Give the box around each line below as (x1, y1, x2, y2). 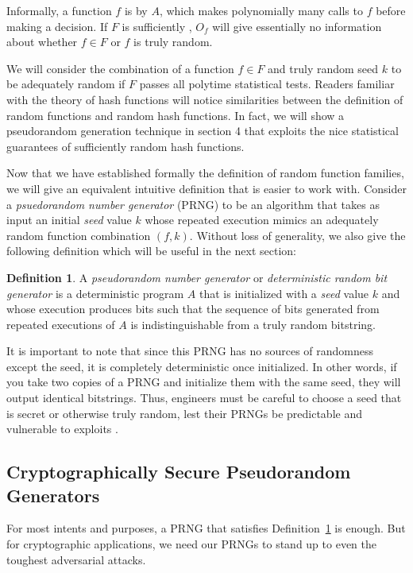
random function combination (6, 226, 151, 243)
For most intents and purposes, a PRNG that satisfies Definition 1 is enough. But (6, 520, 406, 536)
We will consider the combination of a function (6, 60, 234, 76)
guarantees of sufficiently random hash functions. (6, 137, 245, 154)
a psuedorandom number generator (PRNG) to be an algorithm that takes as (6, 196, 380, 212)
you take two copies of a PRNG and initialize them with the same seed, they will (6, 374, 401, 390)
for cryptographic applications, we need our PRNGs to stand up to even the (6, 536, 377, 552)
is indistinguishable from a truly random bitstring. (130, 316, 376, 332)
